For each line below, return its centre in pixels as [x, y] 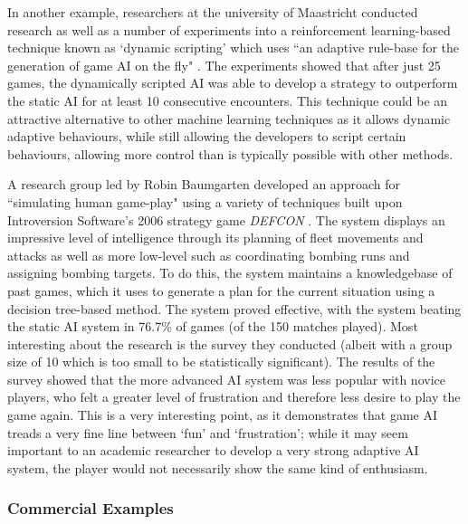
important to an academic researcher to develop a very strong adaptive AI [213, 450]
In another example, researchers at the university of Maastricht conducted [213, 12]
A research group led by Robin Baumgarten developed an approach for [204, 184]
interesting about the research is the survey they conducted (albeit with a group [230, 343]
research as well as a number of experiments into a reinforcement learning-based [229, 29]
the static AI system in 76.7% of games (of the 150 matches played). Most [213, 326]
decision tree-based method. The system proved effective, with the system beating [234, 308]
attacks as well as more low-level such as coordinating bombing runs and [209, 255]
